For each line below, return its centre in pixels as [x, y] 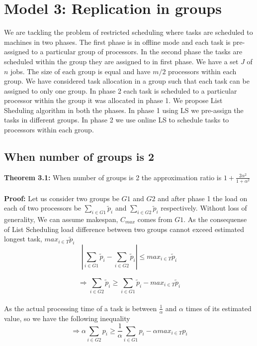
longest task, [23, 239]
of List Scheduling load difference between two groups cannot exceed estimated [124, 229]
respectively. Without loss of [204, 208]
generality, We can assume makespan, [61, 219]
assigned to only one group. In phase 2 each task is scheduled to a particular [121, 90]
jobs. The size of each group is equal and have [81, 71]
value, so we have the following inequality [67, 318]
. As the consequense [215, 219]
